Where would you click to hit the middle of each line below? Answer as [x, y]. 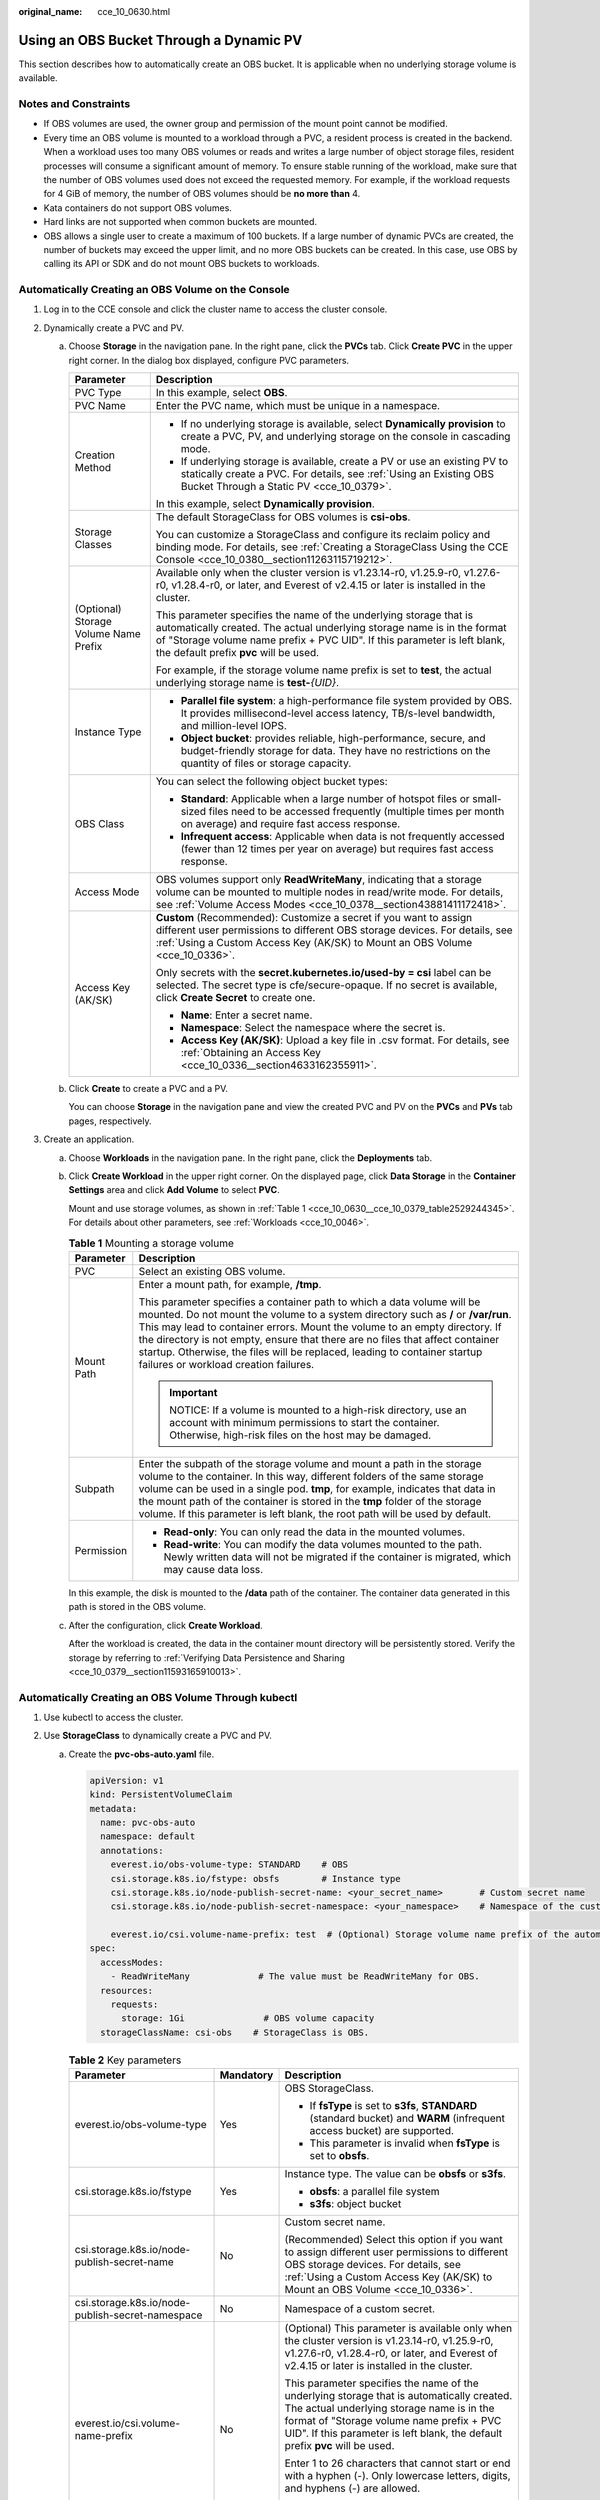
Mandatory [246, 2075]
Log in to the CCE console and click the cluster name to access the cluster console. [215, 309]
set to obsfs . [339, 2156]
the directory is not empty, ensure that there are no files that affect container [319, 1339]
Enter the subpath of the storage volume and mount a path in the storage [310, 1463]
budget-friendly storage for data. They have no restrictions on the [335, 751]
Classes [93, 545]
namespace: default [148, 1836]
